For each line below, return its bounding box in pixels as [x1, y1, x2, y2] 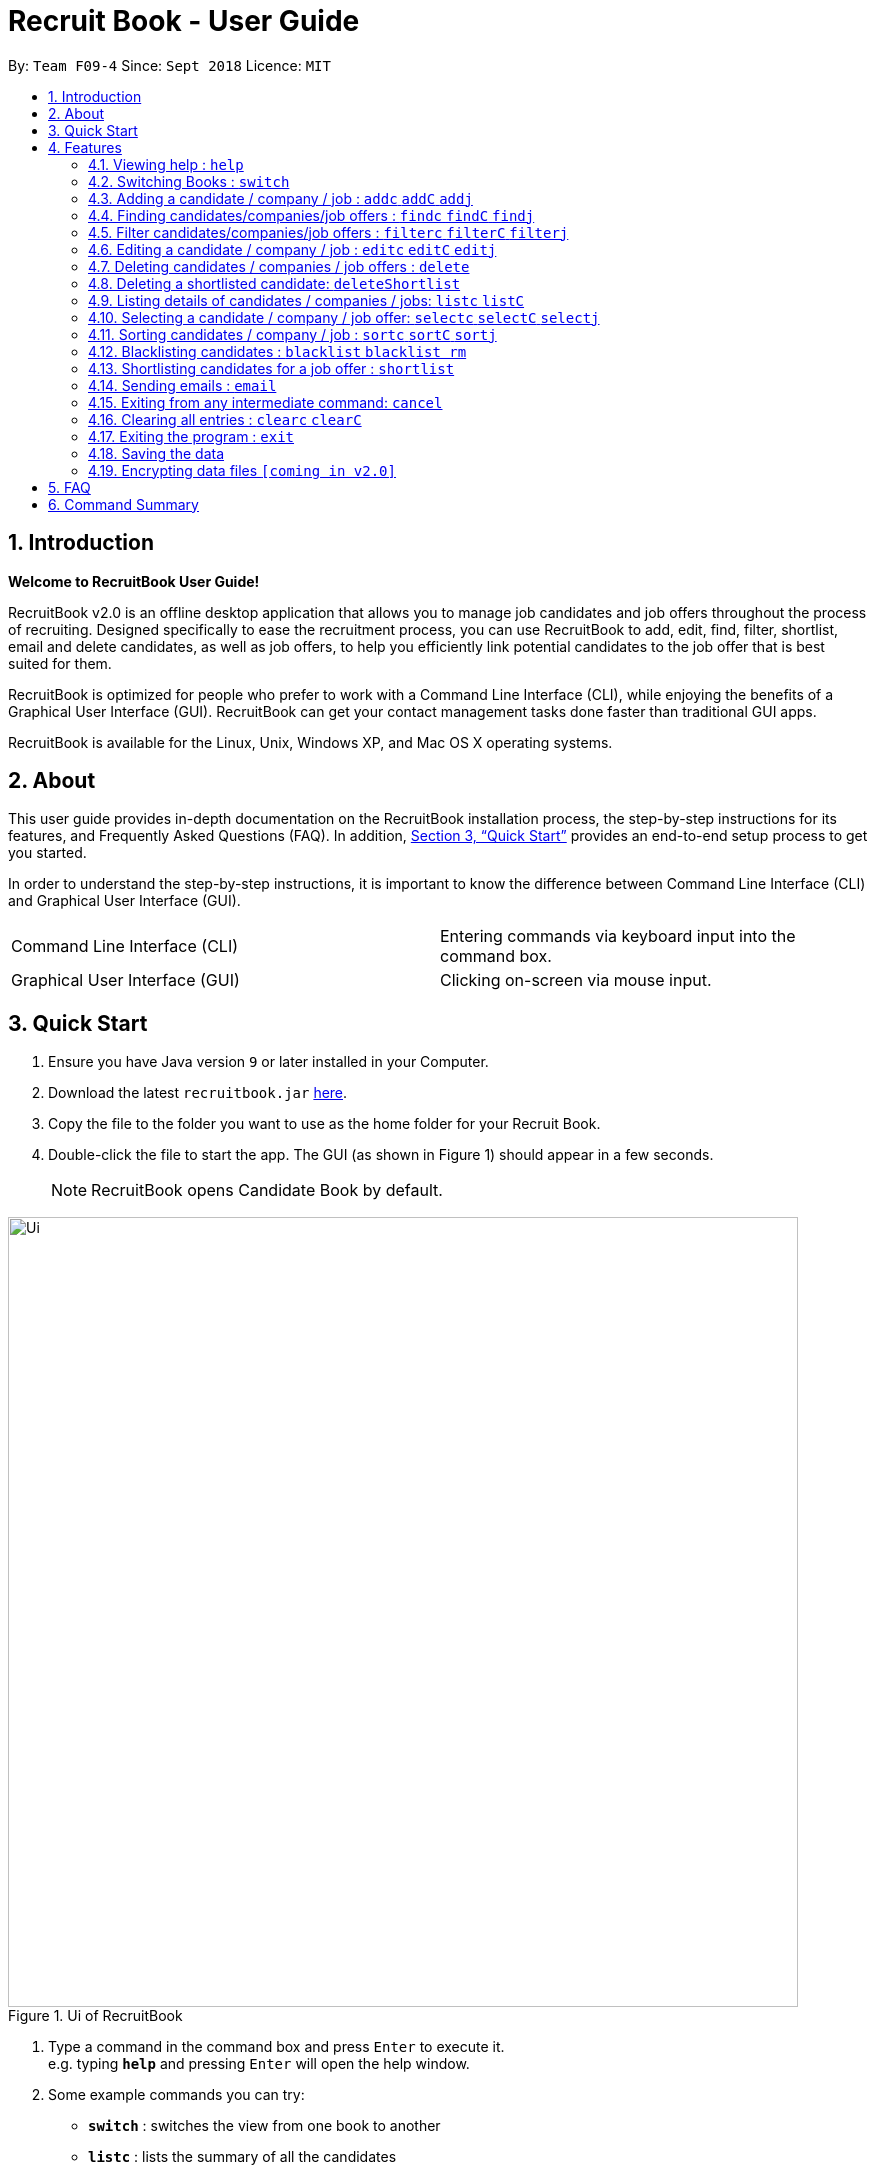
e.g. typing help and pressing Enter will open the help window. [48, 2055, 470, 2073]
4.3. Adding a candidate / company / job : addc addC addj [88, 189, 473, 207]
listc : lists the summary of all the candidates [88, 2148, 397, 2166]
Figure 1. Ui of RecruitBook [8, 2007, 183, 2025]
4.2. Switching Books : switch [88, 172, 290, 190]
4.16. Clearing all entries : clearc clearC [88, 410, 362, 428]
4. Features [48, 138, 122, 156]
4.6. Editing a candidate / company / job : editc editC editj [88, 240, 497, 258]
